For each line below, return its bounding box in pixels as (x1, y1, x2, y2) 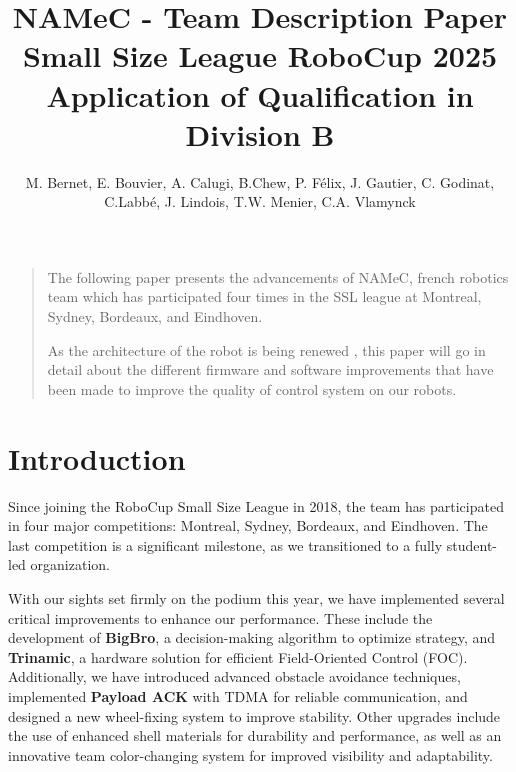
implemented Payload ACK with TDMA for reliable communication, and (8, 685, 468, 706)
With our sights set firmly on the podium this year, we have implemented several (8, 587, 505, 608)
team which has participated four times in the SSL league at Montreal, (47, 286, 482, 307)
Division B (185, 113, 335, 154)
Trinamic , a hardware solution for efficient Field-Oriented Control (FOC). (8, 646, 468, 667)
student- (446, 534, 498, 555)
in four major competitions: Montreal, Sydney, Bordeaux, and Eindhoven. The (8, 515, 488, 536)
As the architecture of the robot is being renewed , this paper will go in (47, 339, 486, 360)
